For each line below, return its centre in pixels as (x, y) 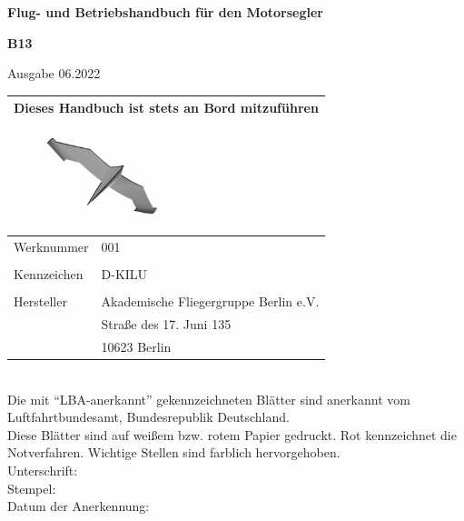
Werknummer (51, 247)
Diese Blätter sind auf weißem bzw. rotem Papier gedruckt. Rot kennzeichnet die (232, 434)
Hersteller (40, 301)
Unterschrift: (43, 471)
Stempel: (32, 488)
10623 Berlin (136, 347)
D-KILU (124, 274)
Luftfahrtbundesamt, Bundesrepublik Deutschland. (148, 417)
